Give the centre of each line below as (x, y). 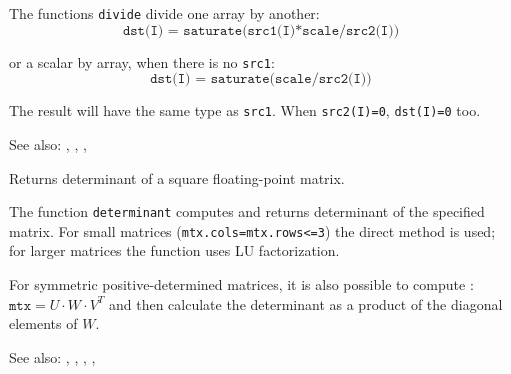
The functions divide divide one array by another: (164, 13)
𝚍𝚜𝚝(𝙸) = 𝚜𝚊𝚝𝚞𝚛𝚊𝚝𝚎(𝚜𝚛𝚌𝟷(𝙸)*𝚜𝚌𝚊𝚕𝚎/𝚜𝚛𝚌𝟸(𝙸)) (261, 30)
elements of (43, 323)
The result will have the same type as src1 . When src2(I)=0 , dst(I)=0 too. (245, 110)
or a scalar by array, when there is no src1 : (142, 61)
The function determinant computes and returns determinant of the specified (247, 211)
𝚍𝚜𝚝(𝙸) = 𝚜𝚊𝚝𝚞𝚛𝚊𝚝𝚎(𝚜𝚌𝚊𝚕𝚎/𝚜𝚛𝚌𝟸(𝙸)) (261, 79)
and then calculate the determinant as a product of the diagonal (305, 303)
